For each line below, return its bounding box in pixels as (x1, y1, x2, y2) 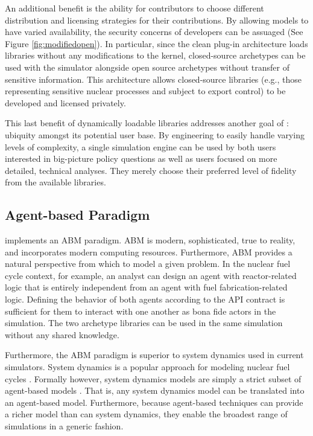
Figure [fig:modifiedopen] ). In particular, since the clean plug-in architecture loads (5, 37, 308, 50)
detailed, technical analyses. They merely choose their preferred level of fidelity (5, 164, 297, 176)
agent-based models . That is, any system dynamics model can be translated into (5, 384, 305, 397)
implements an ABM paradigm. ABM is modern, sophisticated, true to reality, (5, 234, 296, 246)
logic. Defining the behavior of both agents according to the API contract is (5, 293, 285, 306)
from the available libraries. (5, 176, 106, 188)
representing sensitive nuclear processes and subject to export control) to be (5, 85, 286, 97)
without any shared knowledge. (5, 328, 119, 341)
